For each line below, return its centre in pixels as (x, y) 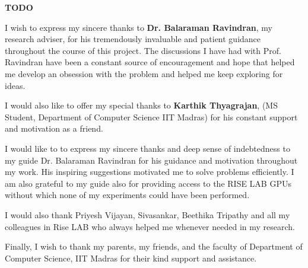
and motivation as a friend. (54, 128)
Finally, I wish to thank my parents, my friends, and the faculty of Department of (154, 246)
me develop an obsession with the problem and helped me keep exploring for (144, 73)
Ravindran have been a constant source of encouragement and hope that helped (150, 62)
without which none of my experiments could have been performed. (127, 195)
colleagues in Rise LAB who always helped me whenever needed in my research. (150, 226)
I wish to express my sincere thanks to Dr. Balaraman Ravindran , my (139, 27)
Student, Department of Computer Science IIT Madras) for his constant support (151, 117)
